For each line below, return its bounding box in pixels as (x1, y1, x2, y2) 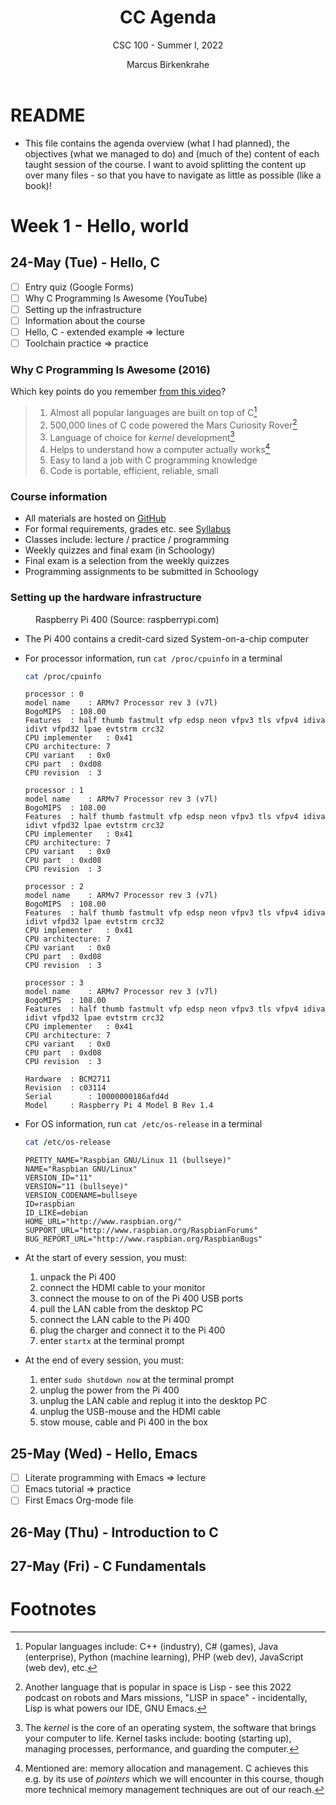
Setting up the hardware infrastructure (10, 591, 202, 605)
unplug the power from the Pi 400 (39, 1384, 180, 1396)
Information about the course (24, 314, 146, 326)
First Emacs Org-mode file (24, 1494, 134, 1506)
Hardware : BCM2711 (24, 1074, 111, 1085)
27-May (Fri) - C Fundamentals (10, 1558, 207, 1575)
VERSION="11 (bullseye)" (24, 1182, 129, 1192)
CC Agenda (119, 6, 217, 29)
